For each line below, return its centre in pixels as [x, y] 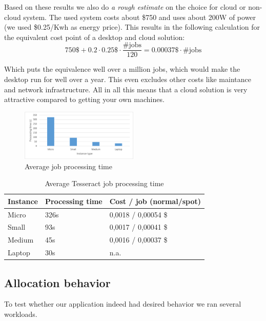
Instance [23, 201]
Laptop [19, 253]
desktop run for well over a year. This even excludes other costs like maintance [128, 79]
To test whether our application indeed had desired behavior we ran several [123, 304]
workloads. [21, 314]
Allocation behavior [57, 282]
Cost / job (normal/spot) [155, 201]
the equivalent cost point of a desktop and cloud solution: [95, 37]
